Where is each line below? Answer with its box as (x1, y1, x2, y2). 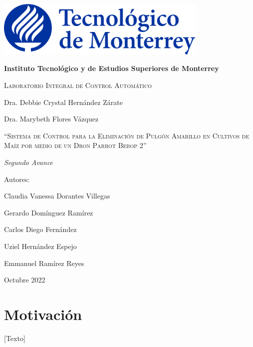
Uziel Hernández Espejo (4, 241, 77, 251)
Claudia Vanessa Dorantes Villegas (4, 190, 110, 201)
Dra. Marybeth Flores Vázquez (4, 113, 99, 124)
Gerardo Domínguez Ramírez (4, 207, 93, 217)
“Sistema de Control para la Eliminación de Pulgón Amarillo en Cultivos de (4, 130, 250, 140)
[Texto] (4, 332, 25, 343)
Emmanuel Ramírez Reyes (4, 257, 84, 268)
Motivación (4, 303, 82, 324)
